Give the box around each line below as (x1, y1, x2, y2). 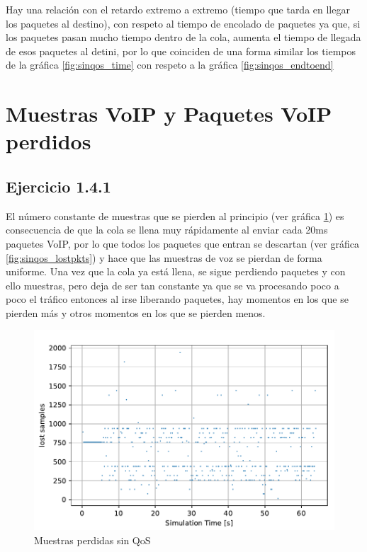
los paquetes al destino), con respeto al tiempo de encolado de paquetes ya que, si (6, 16, 361, 30)
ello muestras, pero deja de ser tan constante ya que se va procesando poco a (6, 277, 339, 292)
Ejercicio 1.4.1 (6, 175, 111, 197)
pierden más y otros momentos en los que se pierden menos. (6, 305, 266, 320)
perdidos (6, 127, 91, 156)
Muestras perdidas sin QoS (34, 532, 151, 547)
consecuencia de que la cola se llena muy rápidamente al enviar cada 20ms (6, 222, 328, 237)
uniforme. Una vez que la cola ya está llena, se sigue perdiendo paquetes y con (6, 264, 346, 279)
